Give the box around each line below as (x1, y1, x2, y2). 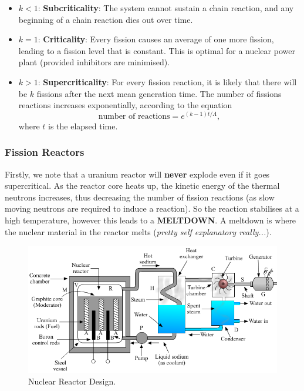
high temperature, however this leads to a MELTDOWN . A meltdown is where (5, 214, 296, 226)
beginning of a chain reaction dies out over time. (18, 13, 193, 25)
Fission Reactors (5, 145, 85, 159)
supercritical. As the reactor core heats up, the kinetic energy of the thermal (5, 179, 280, 192)
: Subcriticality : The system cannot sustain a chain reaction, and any (38, 2, 294, 14)
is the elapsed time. (48, 119, 118, 132)
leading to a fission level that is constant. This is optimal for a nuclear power (18, 44, 295, 56)
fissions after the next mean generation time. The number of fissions (36, 87, 282, 99)
